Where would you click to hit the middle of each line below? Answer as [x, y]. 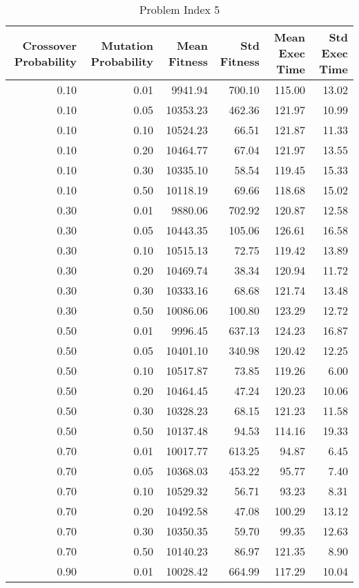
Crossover [50, 45]
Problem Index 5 [179, 9]
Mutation [127, 45]
